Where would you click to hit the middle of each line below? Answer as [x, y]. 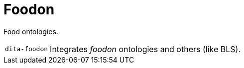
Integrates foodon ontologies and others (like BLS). [145, 49]
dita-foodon [27, 49]
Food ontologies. [31, 31]
